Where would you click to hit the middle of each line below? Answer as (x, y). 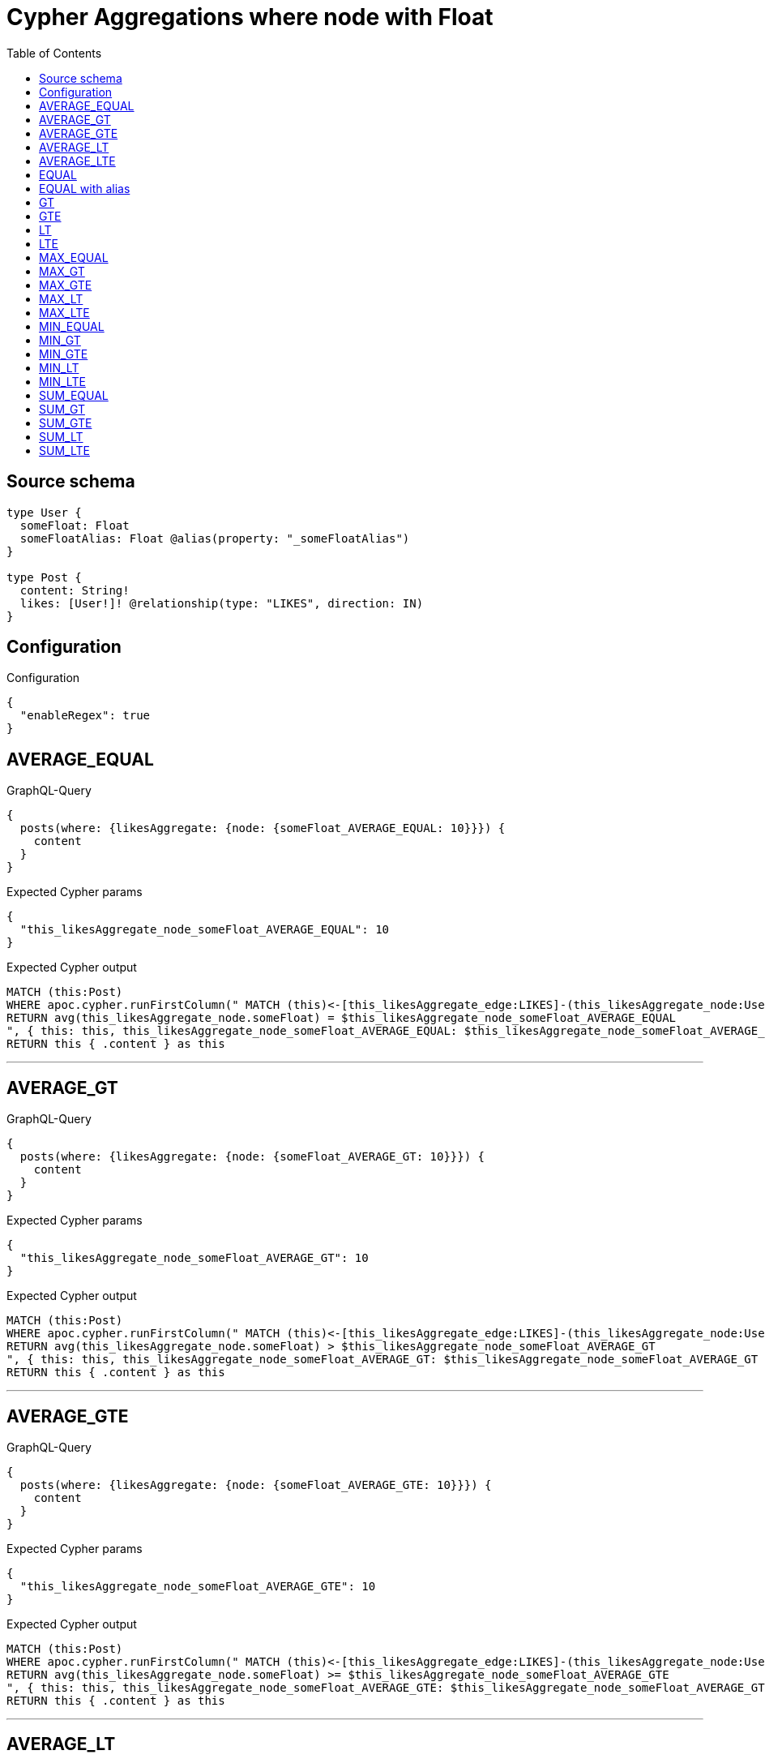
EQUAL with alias (85, 188)
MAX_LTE (64, 312)
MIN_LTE (62, 381)
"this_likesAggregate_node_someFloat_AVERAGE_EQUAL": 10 (205, 930)
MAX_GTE (66, 285)
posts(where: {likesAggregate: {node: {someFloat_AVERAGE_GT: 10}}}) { (252, 1157)
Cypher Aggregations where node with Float (250, 17)
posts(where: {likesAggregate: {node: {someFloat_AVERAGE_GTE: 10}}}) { (256, 1484)
